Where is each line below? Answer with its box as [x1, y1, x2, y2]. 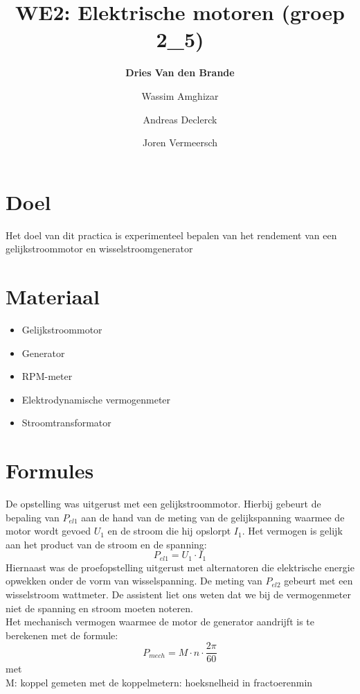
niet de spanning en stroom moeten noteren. [6, 600, 193, 615]
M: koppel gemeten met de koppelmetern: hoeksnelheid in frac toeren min [6, 675, 313, 690]
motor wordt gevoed [6, 523, 91, 538]
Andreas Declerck [143, 112, 217, 126]
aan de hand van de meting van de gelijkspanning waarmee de [81, 510, 345, 524]
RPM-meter [21, 369, 73, 383]
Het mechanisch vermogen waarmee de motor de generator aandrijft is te [6, 614, 314, 629]
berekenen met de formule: [6, 627, 118, 642]
